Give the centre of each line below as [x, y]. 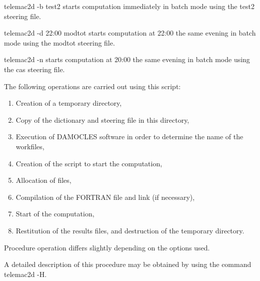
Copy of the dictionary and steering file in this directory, [102, 119]
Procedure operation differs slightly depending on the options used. [107, 247]
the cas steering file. [34, 69]
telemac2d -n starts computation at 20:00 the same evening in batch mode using [127, 59]
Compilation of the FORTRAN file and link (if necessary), [105, 197]
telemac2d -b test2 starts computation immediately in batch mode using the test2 [129, 6]
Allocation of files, [43, 180]
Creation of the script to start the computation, [89, 163]
